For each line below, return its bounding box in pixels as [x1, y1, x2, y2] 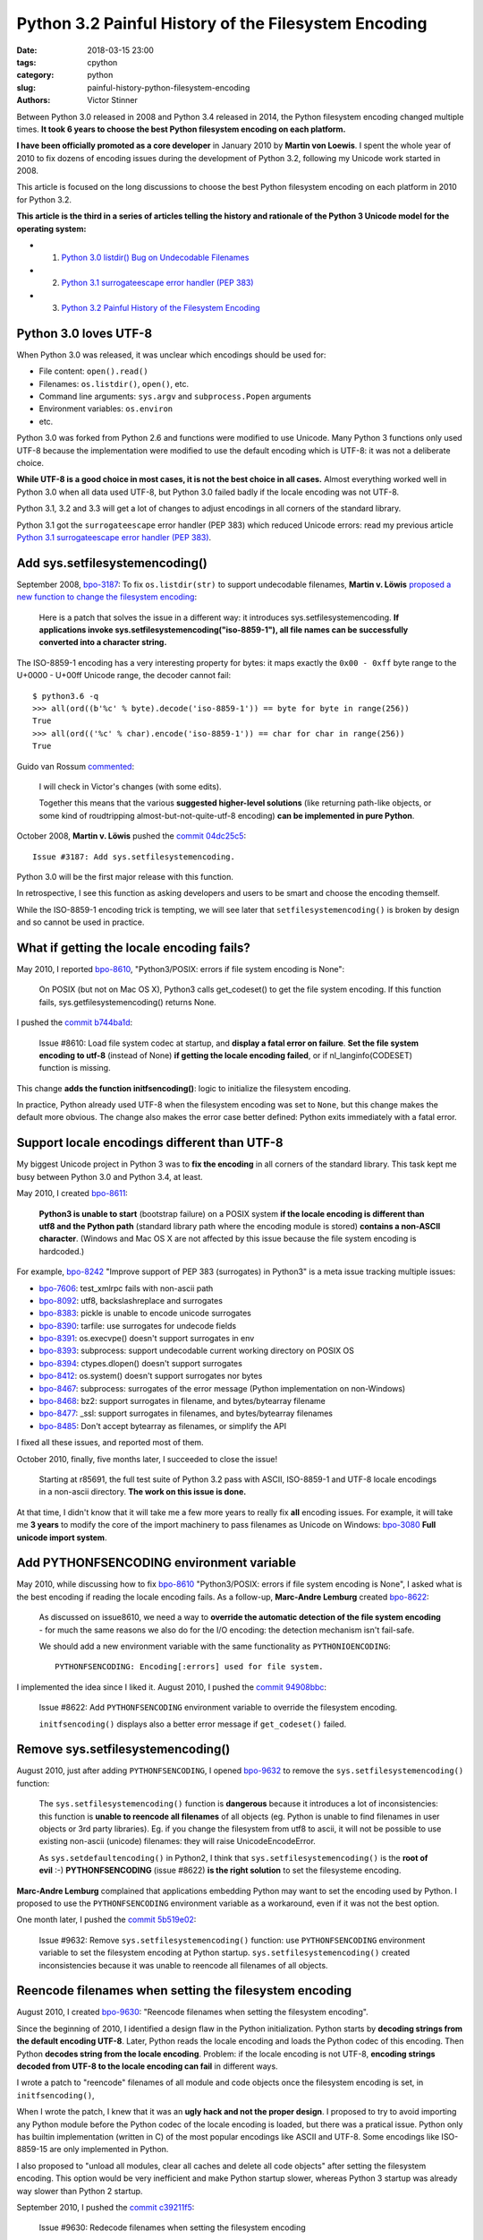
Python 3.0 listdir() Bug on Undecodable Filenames [61, 252, 250, 263]
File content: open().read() [38, 366, 148, 376]
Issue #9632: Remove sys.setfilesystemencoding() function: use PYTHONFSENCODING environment [38, 1934, 426, 1945]
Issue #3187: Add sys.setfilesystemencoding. [32, 851, 236, 862]
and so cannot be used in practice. [16, 917, 145, 927]
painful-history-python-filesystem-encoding [87, 82, 250, 93]
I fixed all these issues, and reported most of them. [16, 1437, 205, 1448]
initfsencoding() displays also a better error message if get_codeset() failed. [38, 1719, 347, 1729]
